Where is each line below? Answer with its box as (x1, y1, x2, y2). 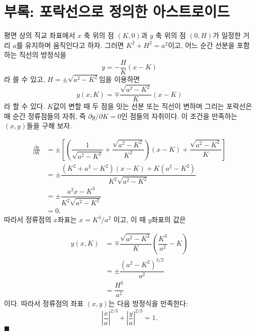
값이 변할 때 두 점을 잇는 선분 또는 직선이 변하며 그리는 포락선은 (53, 101, 252, 111)
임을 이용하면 (99, 74, 140, 84)
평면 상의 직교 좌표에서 (4, 30, 75, 40)
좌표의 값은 (151, 214, 186, 225)
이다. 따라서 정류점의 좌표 (4, 298, 84, 309)
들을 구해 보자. (26, 120, 72, 131)
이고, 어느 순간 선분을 (168, 39, 235, 50)
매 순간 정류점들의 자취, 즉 (4, 110, 86, 121)
